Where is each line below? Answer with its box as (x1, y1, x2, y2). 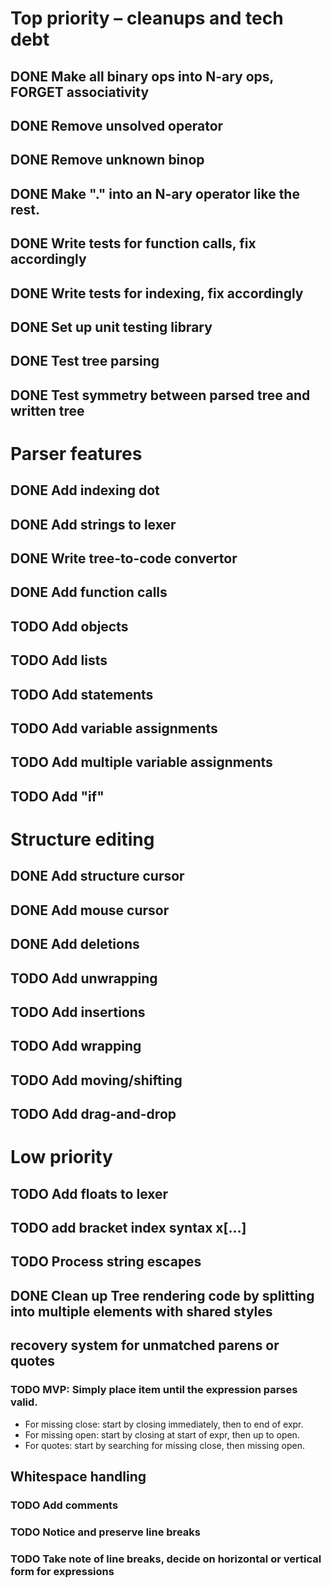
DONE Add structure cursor (10, 868, 185, 885)
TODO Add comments (10, 1498, 119, 1512)
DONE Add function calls (10, 584, 168, 601)
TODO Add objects (10, 618, 129, 635)
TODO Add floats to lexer (10, 1185, 169, 1202)
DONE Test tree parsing (10, 353, 160, 370)
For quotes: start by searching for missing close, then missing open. (24, 1439, 305, 1451)
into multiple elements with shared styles (10, 1303, 273, 1320)
